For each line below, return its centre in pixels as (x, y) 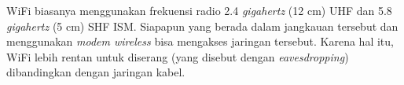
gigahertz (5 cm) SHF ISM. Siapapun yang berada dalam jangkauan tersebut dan (202, 26)
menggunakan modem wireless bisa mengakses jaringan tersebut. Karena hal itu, (200, 41)
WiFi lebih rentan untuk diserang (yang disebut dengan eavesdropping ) (178, 56)
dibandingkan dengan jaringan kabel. (96, 72)
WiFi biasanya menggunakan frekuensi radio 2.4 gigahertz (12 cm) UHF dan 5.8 (199, 10)
